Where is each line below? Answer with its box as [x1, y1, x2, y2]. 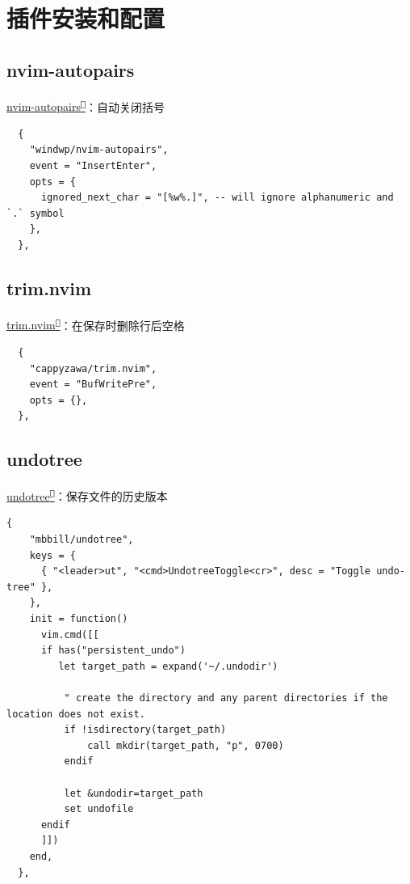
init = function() [29, 613, 128, 625]
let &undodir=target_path [64, 787, 203, 799]
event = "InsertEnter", [29, 160, 157, 172]
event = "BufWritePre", [29, 379, 157, 391]
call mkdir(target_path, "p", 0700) [87, 739, 284, 751]
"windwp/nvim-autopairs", [29, 144, 169, 156]
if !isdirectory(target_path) [64, 724, 227, 736]
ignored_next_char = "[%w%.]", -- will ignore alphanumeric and [40, 192, 394, 204]
